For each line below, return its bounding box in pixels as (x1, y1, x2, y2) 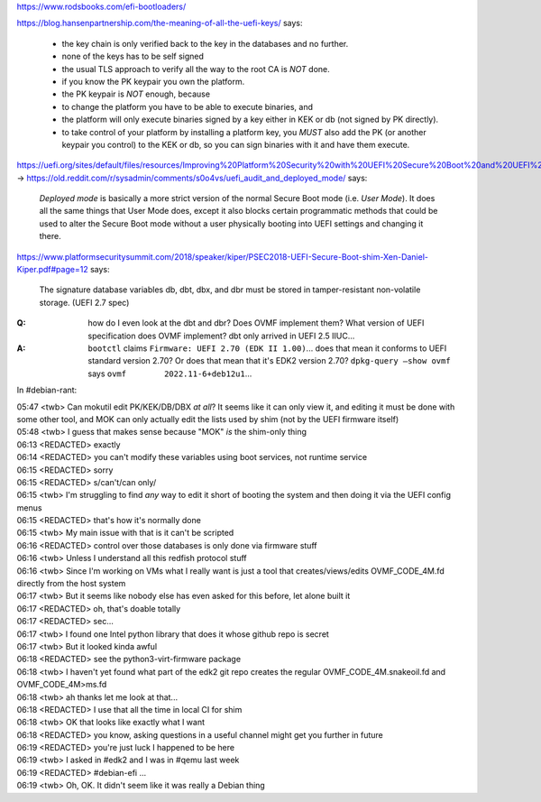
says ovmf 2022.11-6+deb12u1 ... (87, 368, 252, 379)
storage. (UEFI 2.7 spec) (39, 297, 130, 308)
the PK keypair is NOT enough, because (61, 88, 211, 99)
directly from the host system (16, 578, 126, 589)
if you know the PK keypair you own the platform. (61, 76, 245, 87)
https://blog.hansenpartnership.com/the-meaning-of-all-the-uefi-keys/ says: (16, 18, 303, 29)
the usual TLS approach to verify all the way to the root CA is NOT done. (61, 63, 331, 74)
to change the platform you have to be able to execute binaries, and (61, 101, 314, 112)
